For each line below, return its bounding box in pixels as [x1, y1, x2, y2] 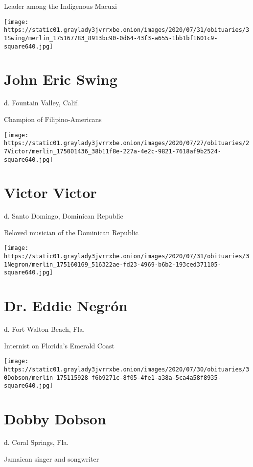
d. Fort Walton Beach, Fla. [4, 324, 85, 334]
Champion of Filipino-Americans [4, 114, 102, 124]
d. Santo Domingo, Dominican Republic [4, 211, 123, 221]
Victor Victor [4, 182, 97, 202]
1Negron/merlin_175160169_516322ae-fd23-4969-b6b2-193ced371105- [4, 261, 221, 268]
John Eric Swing [4, 69, 117, 89]
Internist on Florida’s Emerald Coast [4, 340, 115, 350]
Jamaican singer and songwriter [4, 453, 99, 464]
